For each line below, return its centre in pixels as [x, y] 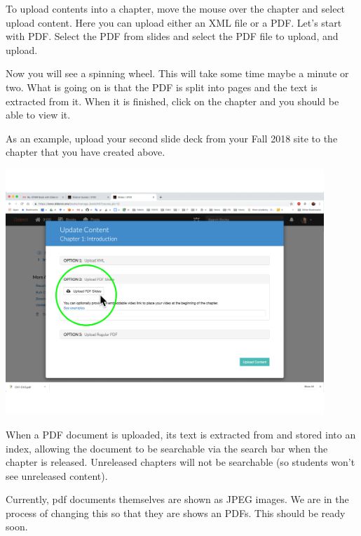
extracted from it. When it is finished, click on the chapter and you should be [172, 101]
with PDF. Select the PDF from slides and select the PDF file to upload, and [172, 36]
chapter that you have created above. [86, 152]
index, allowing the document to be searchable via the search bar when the [167, 448]
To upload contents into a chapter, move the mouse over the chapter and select [176, 8]
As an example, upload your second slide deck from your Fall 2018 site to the [172, 138]
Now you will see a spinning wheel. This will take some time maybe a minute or [177, 73]
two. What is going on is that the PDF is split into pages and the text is [162, 87]
